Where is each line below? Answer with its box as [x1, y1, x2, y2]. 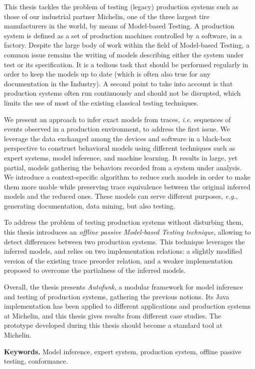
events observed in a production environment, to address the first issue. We [4, 124, 230, 134]
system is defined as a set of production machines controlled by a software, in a [4, 30, 242, 40]
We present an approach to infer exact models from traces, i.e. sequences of [4, 114, 231, 124]
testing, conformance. [4, 356, 68, 366]
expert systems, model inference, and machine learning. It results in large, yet [4, 152, 238, 162]
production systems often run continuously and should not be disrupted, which [4, 88, 241, 98]
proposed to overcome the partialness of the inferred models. [4, 265, 186, 275]
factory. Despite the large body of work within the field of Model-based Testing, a [4, 40, 250, 50]
